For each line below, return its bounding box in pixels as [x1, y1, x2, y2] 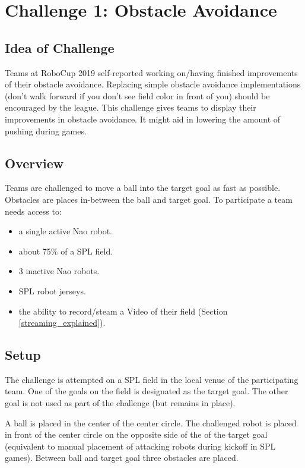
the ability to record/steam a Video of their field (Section [18, 304, 228, 317]
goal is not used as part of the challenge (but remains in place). [5, 397, 236, 409]
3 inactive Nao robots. [18, 265, 100, 277]
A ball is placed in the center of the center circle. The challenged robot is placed [5, 416, 297, 429]
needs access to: [5, 205, 62, 217]
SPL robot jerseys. [18, 284, 86, 297]
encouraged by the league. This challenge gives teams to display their [5, 101, 256, 114]
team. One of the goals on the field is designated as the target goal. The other [5, 385, 288, 397]
